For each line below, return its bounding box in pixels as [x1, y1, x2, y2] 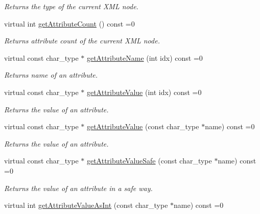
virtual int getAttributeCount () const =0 [4, 18, 135, 29]
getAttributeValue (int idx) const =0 [86, 86, 202, 97]
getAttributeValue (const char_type [86, 121, 199, 132]
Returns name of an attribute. [4, 69, 98, 80]
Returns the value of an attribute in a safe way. [4, 182, 153, 193]
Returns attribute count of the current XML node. [4, 35, 160, 46]
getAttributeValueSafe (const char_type [86, 155, 212, 166]
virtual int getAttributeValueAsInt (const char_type [4, 200, 168, 210]
